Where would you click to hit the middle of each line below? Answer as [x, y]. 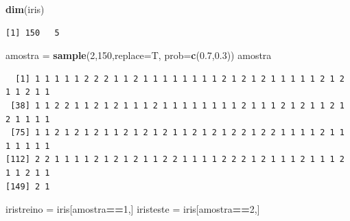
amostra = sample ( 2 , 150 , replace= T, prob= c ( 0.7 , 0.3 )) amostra [139, 55]
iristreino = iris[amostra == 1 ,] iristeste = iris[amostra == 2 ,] [133, 209]
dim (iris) [25, 9]
